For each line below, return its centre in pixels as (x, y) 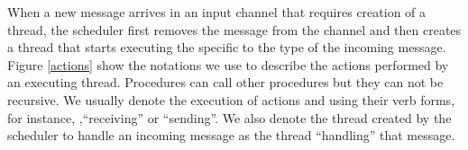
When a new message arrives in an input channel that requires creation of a (217, 12)
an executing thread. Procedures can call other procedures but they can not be (225, 82)
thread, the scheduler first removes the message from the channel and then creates (234, 29)
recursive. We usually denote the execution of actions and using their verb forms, (231, 99)
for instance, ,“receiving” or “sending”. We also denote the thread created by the (229, 117)
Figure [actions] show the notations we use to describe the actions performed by (228, 64)
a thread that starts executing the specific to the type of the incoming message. (227, 47)
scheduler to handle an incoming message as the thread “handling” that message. (231, 135)
